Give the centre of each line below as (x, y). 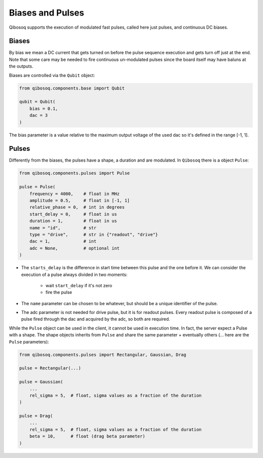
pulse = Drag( (36, 416)
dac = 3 (39, 115)
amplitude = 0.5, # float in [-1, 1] (80, 200)
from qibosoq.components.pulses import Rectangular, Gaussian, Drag (103, 355)
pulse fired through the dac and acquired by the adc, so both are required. (96, 319)
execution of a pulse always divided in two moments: (74, 275)
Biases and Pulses (47, 13)
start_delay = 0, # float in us (73, 214)
